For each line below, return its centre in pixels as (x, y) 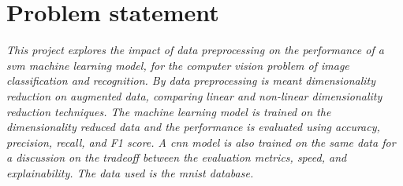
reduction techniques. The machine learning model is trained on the (169, 111)
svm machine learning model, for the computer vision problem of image (178, 65)
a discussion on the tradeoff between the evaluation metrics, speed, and (177, 157)
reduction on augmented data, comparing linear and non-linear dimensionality (194, 95)
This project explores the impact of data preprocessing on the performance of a (195, 50)
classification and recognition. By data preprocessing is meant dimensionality (191, 80)
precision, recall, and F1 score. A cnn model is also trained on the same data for (201, 142)
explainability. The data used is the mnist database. (130, 172)
